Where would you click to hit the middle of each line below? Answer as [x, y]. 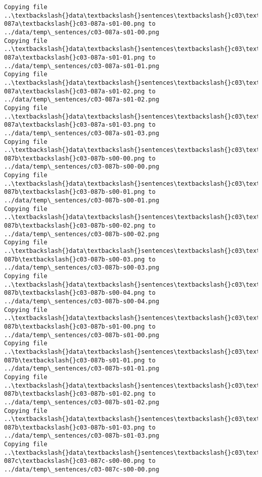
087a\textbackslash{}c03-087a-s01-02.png [75, 91]
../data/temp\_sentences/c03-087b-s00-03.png [82, 268]
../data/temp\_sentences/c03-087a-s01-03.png [82, 133]
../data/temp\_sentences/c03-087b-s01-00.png [82, 335]
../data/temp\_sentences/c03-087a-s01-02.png [82, 100]
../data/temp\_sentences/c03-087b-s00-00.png [82, 167]
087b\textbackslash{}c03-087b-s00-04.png [75, 293]
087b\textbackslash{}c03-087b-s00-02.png [75, 226]
